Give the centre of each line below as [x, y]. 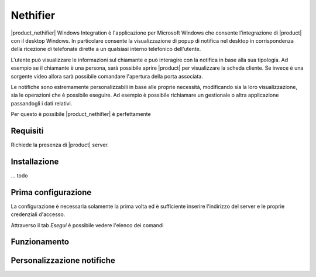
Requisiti [27, 131]
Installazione [35, 161]
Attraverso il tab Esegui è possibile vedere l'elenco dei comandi [87, 225]
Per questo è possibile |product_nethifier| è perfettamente [81, 114]
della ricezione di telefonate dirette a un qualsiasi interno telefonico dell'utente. [106, 49]
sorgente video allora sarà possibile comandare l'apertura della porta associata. [107, 76]
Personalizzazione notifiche [63, 261]
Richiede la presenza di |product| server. [60, 145]
